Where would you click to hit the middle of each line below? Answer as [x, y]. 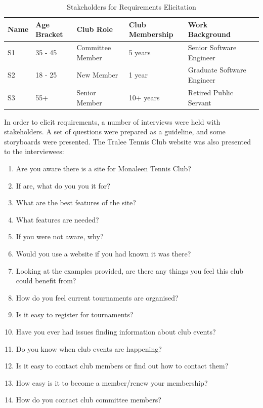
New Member [97, 75]
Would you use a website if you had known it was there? [103, 253]
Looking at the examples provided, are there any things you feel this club [130, 270]
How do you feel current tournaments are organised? [97, 297]
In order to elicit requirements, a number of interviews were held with [112, 121]
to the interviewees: [34, 151]
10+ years [144, 97]
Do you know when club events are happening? [89, 348]
